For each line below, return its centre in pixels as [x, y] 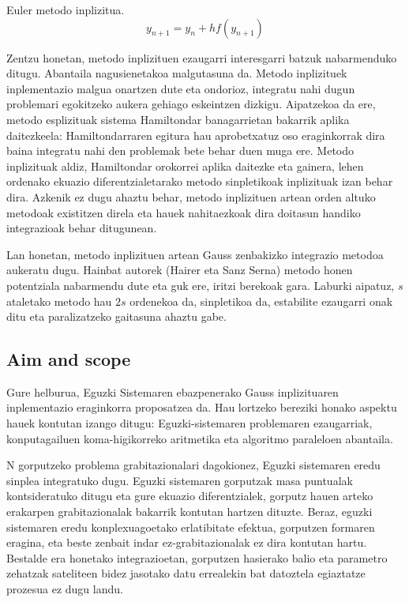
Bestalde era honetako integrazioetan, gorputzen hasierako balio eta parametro [197, 557]
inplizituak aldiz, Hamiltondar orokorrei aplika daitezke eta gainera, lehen [185, 166]
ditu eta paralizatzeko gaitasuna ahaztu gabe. [116, 316]
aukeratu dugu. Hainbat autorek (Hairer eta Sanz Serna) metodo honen [180, 270]
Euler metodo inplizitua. [66, 9]
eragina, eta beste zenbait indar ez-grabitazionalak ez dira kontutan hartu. [187, 542]
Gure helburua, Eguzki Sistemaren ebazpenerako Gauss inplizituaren [173, 391]
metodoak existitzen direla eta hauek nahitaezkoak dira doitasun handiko [184, 212]
